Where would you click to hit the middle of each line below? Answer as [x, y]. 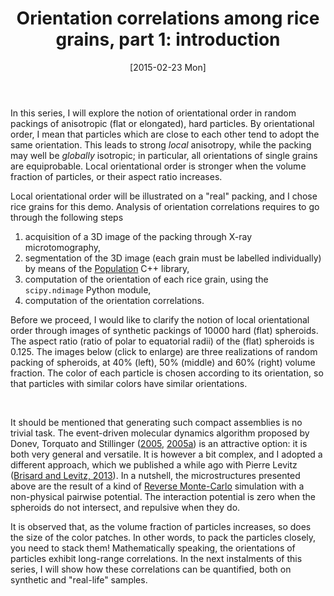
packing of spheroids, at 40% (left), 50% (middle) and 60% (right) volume [163, 362]
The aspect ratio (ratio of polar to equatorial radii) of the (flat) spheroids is [162, 341]
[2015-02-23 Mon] [168, 67]
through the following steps [67, 217]
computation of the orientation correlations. [114, 300]
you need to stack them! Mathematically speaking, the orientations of [153, 548]
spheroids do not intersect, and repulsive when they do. [125, 507]
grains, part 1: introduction [168, 39]
